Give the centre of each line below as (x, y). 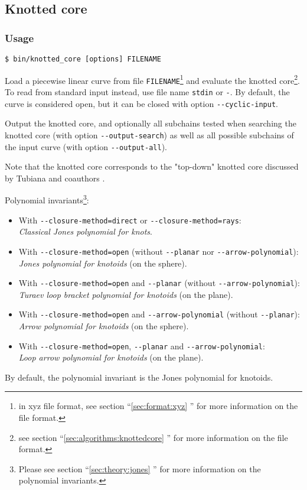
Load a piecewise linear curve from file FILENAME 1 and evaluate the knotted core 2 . (152, 79)
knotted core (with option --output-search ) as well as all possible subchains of (149, 134)
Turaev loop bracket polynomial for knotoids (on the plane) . (126, 294)
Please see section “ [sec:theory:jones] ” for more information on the (140, 468)
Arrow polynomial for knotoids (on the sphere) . (104, 326)
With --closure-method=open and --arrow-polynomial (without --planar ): (159, 314)
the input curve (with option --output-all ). (86, 146)
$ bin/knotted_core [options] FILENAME (83, 59)
